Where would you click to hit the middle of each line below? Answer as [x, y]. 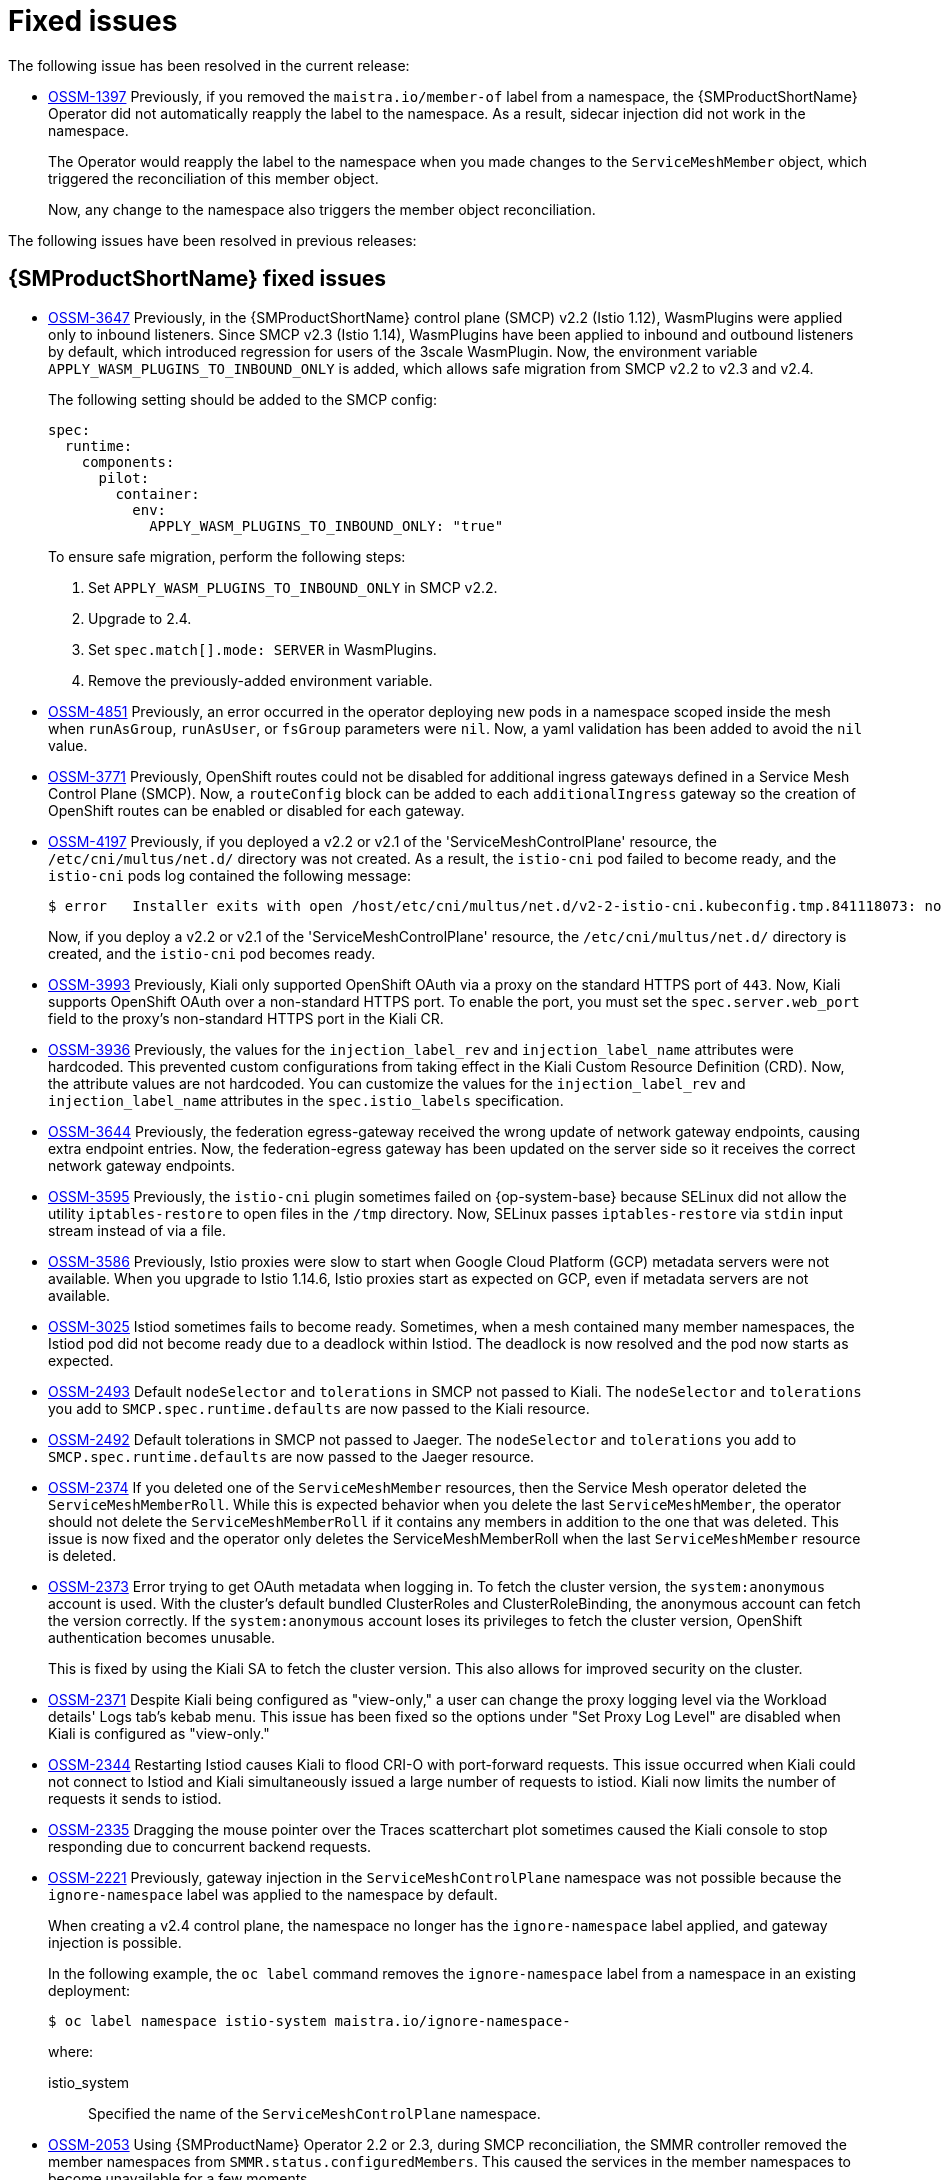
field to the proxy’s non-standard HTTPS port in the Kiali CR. [246, 1018]
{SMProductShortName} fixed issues [197, 279]
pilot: [124, 477]
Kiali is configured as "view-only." [159, 1733]
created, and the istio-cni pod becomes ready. [212, 953]
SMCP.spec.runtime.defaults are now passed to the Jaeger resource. [291, 1456]
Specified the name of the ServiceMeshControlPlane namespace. [314, 2113]
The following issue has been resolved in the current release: [209, 65]
